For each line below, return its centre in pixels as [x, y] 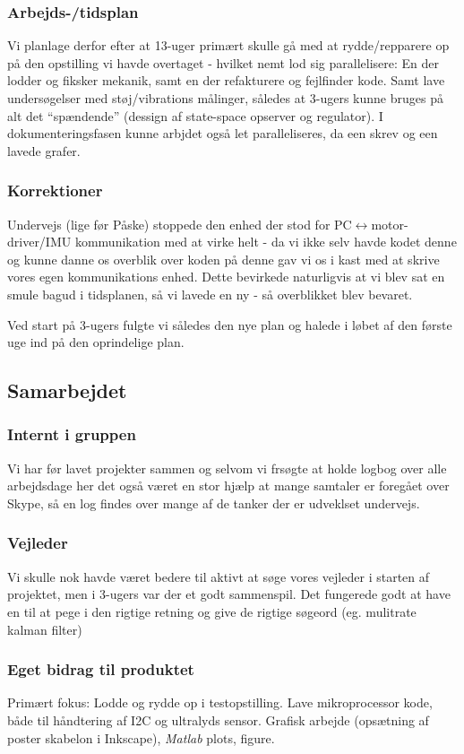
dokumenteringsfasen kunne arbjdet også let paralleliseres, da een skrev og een [223, 133]
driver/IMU [39, 242]
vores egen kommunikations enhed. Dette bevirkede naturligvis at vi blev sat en [226, 277]
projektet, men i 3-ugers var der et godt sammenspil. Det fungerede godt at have [229, 594]
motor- [390, 224]
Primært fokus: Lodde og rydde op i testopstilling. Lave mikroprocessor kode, [220, 702]
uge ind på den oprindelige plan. [96, 342]
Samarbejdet [67, 390]
